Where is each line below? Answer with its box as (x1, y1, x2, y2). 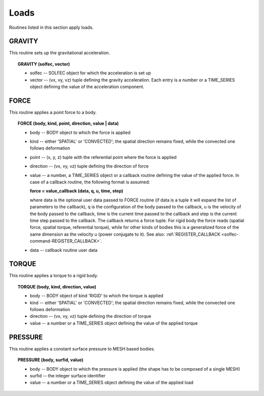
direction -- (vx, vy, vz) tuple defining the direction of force (30, 163, 149, 169)
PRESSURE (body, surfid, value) (18, 357, 84, 363)
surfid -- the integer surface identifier (30, 373, 106, 378)
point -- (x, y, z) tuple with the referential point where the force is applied (30, 154, 177, 160)
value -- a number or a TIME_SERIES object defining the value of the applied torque (30, 320, 198, 326)
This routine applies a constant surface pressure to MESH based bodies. (9, 346, 155, 352)
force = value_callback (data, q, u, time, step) (30, 188, 124, 194)
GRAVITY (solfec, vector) (18, 61, 70, 67)
